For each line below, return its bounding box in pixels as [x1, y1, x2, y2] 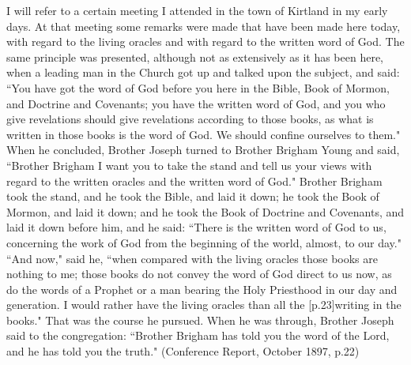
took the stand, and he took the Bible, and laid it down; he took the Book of [6, 188, 379, 205]
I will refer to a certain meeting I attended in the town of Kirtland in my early [6, 2, 388, 18]
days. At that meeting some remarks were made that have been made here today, [6, 17, 401, 34]
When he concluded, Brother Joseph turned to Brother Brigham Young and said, [6, 141, 400, 158]
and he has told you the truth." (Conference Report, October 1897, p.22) [6, 343, 360, 359]
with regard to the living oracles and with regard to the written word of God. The [6, 33, 405, 50]
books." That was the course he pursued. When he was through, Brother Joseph [6, 311, 394, 328]
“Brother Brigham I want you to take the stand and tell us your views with [6, 156, 372, 173]
